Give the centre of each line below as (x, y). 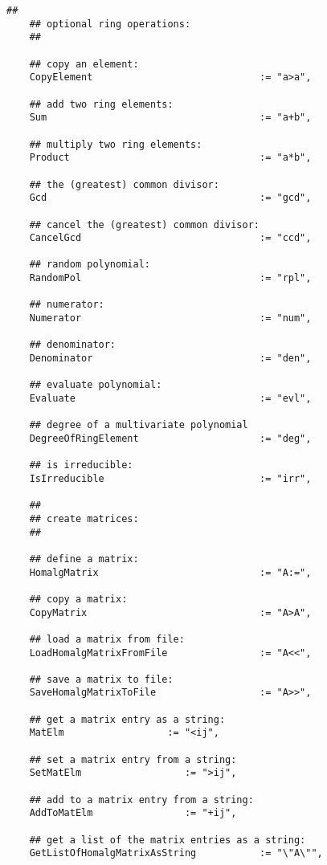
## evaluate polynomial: (96, 385)
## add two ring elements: (101, 104)
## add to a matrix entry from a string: (141, 800)
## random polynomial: (90, 265)
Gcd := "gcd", (170, 198)
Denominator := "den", (170, 359)
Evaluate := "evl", (170, 399)
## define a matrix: (84, 559)
